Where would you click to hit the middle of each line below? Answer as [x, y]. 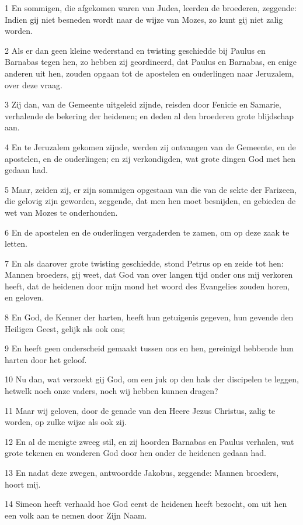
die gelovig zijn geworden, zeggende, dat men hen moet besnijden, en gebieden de [150, 201]
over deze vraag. [34, 84]
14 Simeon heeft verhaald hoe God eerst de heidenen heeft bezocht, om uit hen [146, 504]
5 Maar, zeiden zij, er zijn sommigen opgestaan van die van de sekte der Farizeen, [151, 189]
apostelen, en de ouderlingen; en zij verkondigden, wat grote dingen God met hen [150, 158]
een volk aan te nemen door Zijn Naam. [76, 515]
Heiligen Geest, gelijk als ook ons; [65, 328]
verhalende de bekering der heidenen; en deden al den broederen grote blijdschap [149, 115]
